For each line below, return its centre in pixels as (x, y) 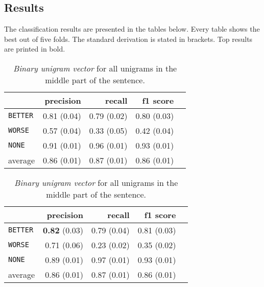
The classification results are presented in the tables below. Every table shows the (132, 29)
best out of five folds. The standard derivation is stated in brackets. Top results (128, 39)
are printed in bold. (35, 49)
